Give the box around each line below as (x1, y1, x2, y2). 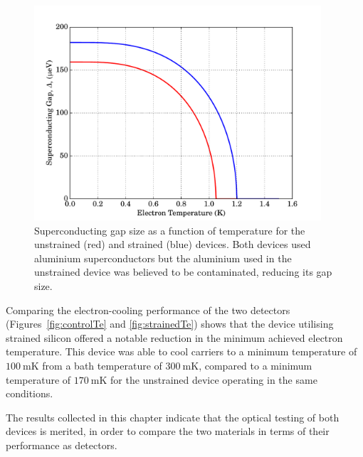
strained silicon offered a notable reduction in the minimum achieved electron (6, 330, 343, 345)
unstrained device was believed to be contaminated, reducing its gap (34, 264, 332, 279)
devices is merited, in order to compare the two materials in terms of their (6, 424, 330, 439)
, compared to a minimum (199, 358, 312, 373)
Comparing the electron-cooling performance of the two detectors (6, 302, 290, 317)
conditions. (6, 386, 53, 401)
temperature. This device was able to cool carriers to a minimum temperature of (6, 344, 357, 359)
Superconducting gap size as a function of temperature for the (34, 222, 305, 237)
